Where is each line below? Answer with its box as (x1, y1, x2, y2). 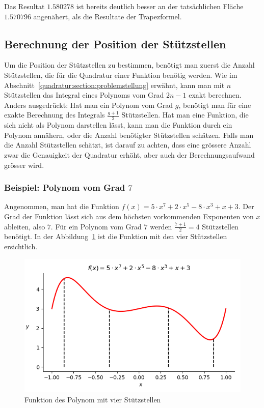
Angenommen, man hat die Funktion (4, 201, 119, 212)
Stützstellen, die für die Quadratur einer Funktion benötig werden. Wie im (4, 69, 237, 80)
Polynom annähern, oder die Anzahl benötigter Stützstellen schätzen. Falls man (4, 129, 254, 140)
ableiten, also (4, 221, 45, 231)
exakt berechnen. (189, 90, 242, 100)
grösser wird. (4, 159, 44, 170)
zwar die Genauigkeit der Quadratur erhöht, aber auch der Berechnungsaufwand (4, 149, 255, 160)
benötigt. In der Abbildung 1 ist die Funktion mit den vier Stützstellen (4, 231, 227, 242)
